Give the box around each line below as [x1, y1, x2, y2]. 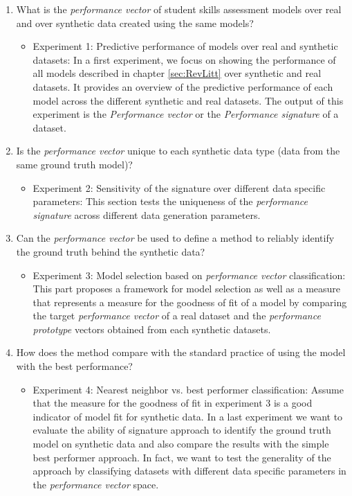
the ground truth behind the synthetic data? [16, 244, 205, 258]
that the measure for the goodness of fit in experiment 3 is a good [33, 396, 313, 410]
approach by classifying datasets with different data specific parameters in [33, 463, 346, 478]
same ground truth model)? [16, 157, 133, 171]
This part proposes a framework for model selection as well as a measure [33, 281, 341, 296]
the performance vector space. [33, 477, 159, 491]
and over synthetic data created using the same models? [16, 15, 254, 30]
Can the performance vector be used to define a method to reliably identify [16, 231, 335, 245]
